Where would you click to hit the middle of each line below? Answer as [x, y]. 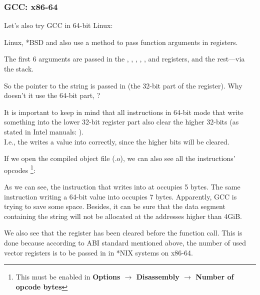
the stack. [19, 68]
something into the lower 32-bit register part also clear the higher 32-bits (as [121, 122]
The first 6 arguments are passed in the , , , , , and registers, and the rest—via [124, 59]
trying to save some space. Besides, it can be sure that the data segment [115, 206]
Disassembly [158, 277]
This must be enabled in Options [68, 277]
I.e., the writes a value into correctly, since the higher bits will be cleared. [117, 141]
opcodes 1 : [20, 169]
